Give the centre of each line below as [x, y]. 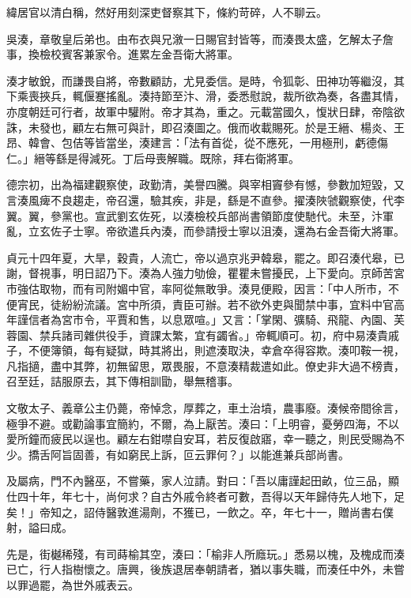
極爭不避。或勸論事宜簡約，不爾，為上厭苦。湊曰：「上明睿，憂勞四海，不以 [203, 423]
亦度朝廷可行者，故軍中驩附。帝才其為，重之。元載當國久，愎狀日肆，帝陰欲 [205, 111]
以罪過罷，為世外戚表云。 [73, 585]
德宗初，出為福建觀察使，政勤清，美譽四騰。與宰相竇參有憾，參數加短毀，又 [205, 184]
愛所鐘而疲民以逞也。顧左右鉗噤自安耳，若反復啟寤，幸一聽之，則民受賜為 [200, 439]
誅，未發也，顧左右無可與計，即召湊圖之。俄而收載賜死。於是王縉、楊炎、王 [205, 127]
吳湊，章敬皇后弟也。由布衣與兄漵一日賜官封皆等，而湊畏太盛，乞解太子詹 [200, 38]
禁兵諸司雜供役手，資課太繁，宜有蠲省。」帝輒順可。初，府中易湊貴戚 [219, 335]
